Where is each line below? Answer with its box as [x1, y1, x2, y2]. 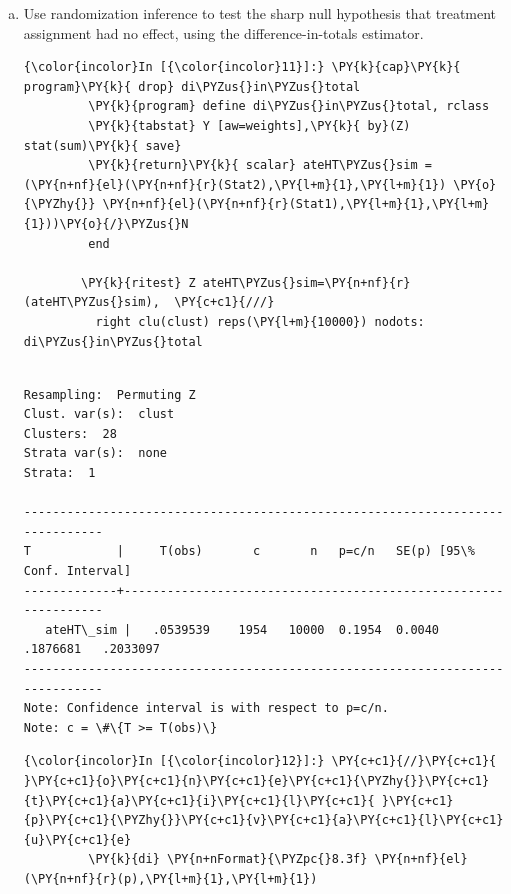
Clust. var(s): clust [23, 407, 175, 422]
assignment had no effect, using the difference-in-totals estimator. [23, 22, 424, 43]
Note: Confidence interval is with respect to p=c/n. [23, 701, 389, 716]
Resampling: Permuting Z [23, 387, 196, 402]
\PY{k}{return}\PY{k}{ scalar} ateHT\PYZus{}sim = [88, 158, 432, 173]
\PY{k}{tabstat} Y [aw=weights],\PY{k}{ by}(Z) [88, 118, 411, 133]
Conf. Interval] [23, 564, 132, 579]
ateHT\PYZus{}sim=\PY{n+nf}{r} [202, 275, 411, 290]
